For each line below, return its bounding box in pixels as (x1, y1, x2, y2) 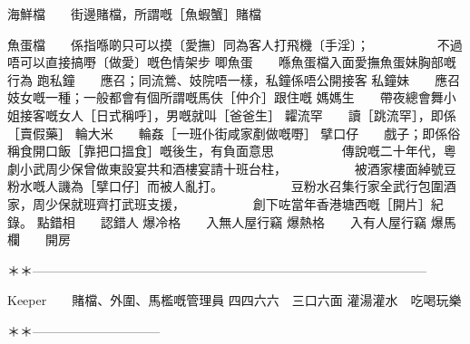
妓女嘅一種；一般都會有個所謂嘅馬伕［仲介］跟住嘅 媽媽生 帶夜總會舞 (7, 88, 444, 107)
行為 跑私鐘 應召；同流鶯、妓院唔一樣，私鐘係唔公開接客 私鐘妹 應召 (7, 70, 461, 89)
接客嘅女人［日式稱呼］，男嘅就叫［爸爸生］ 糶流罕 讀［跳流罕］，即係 (19, 105, 456, 124)
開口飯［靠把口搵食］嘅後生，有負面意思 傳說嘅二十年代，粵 (32, 141, 456, 160)
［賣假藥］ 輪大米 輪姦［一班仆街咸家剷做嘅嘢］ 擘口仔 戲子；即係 (7, 123, 448, 142)
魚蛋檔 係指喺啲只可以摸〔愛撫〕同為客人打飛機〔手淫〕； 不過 (7, 34, 463, 53)
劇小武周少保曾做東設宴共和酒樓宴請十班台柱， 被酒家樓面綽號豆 (7, 158, 456, 177)
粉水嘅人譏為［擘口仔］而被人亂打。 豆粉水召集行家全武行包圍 (7, 177, 444, 196)
